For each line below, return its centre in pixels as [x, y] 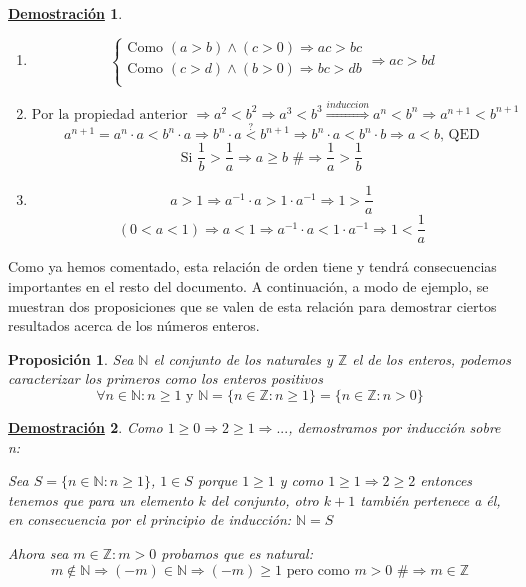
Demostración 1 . [65, 13]
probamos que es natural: [237, 552]
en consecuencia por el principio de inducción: [150, 519]
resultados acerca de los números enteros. [134, 325]
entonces [446, 480]
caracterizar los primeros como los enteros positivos [165, 378]
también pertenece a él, [430, 499]
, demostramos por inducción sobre [394, 426]
